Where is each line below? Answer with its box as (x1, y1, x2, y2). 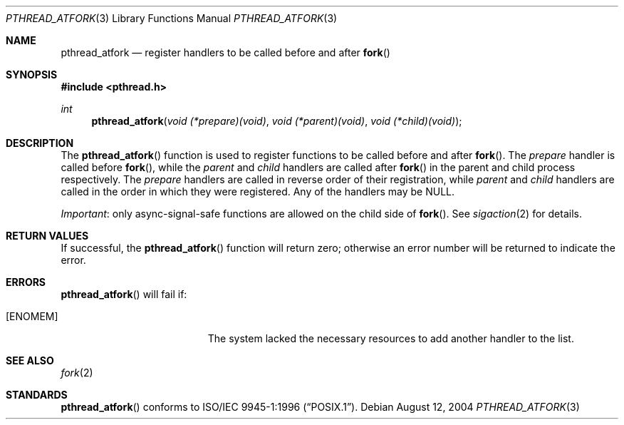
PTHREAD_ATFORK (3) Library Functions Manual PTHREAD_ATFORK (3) (6, 12, 338, 24)
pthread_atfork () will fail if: (61, 288, 187, 300)
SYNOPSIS (6, 68, 58, 81)
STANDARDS (6, 389, 68, 401)
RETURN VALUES (6, 230, 89, 242)
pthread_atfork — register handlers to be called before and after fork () (61, 46, 390, 58)
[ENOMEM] (6, 310, 58, 322)
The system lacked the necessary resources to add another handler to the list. (207, 332, 574, 344)
